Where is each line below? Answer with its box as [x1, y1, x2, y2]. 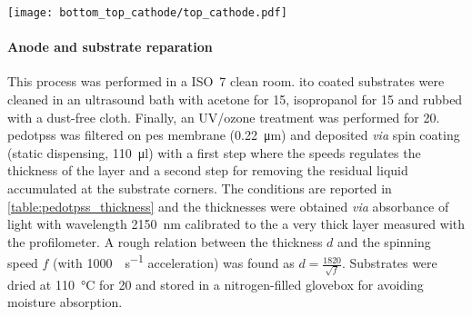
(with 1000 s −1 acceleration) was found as [53, 251, 295, 272]
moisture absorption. [7, 292, 123, 312]
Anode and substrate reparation [7, 37, 213, 56]
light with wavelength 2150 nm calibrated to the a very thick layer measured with [7, 214, 466, 233]
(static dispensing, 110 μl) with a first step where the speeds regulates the [7, 143, 421, 162]
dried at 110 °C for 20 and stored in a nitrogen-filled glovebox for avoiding [7, 274, 424, 293]
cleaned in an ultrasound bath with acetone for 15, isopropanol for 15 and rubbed [7, 90, 463, 109]
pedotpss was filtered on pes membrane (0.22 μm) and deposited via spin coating [7, 125, 460, 144]
